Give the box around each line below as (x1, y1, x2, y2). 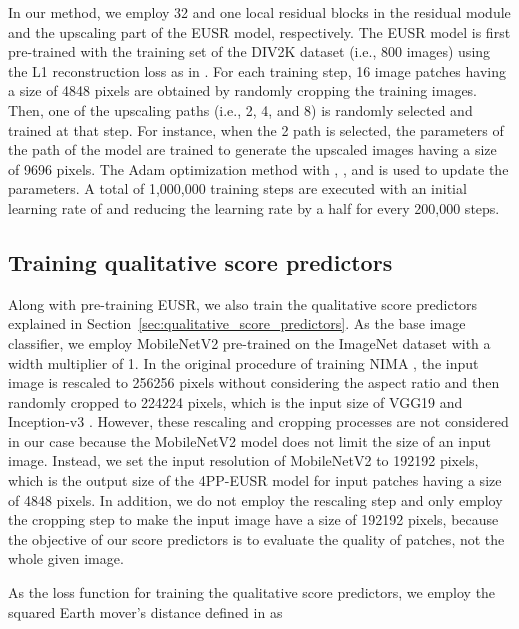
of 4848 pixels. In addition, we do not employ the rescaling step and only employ (8, 489, 503, 510)
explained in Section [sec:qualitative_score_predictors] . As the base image (8, 313, 466, 334)
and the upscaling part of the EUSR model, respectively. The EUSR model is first (8, 21, 511, 42)
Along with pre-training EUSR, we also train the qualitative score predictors (8, 293, 478, 314)
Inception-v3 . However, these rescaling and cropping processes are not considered (8, 411, 509, 432)
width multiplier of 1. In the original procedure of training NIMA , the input (8, 352, 479, 373)
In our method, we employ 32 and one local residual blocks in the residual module (8, 2, 511, 22)
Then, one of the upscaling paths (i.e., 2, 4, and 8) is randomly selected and (8, 99, 473, 120)
